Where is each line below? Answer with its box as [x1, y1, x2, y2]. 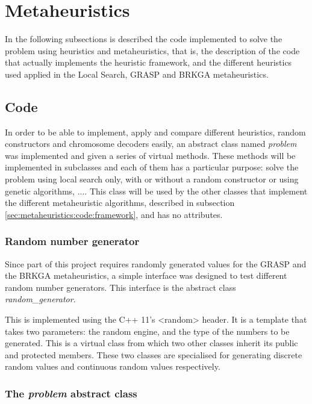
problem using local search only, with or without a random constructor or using [5, 173, 299, 185]
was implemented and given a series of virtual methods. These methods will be [5, 149, 296, 161]
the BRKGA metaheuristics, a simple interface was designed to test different [5, 269, 287, 282]
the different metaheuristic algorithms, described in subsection [5, 196, 235, 209]
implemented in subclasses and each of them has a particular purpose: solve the [5, 161, 299, 173]
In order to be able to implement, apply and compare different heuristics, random [5, 125, 306, 138]
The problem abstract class [5, 385, 137, 400]
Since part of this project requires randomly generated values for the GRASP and [5, 257, 307, 270]
